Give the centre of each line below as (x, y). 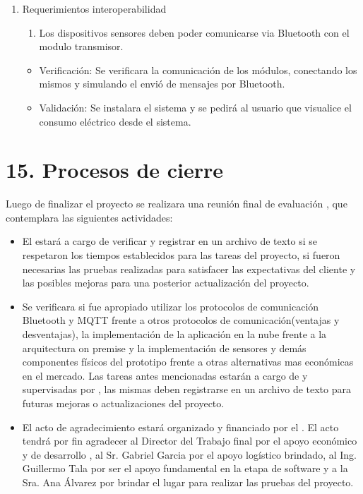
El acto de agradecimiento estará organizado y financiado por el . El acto (180, 427)
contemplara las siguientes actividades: (89, 217)
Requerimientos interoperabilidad (94, 8)
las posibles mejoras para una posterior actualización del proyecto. (166, 283)
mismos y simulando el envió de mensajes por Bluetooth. (162, 84)
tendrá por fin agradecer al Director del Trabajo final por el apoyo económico (190, 441)
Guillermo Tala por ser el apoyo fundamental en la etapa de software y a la (185, 468)
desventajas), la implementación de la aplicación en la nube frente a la (174, 334)
